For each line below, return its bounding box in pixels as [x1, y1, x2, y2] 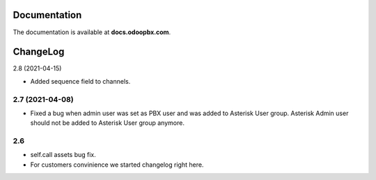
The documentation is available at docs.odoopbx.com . [13, 28, 171, 36]
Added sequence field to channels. [30, 77, 131, 85]
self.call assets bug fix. [30, 151, 97, 159]
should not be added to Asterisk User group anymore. [30, 119, 185, 127]
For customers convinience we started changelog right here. [30, 160, 204, 169]
